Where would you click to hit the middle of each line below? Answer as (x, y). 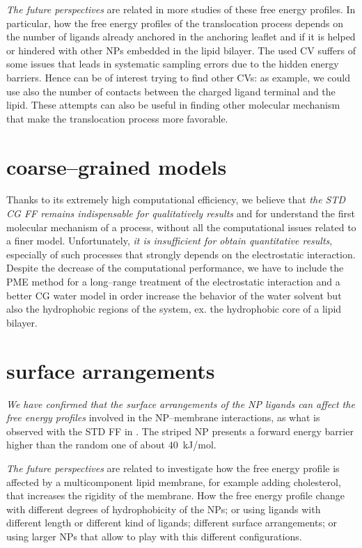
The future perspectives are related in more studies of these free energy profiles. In (181, 9)
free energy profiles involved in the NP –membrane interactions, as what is (163, 417)
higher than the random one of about (86, 445)
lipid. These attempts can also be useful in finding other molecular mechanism (173, 105)
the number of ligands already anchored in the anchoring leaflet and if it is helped (181, 37)
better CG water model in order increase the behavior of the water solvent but (174, 295)
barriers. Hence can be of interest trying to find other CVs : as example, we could (179, 77)
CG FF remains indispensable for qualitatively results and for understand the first (181, 213)
